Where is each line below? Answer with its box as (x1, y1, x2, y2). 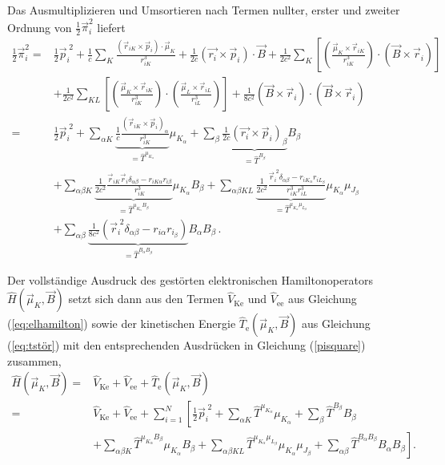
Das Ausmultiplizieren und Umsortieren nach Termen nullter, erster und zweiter (7, 2, 400, 18)
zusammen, (7, 352, 62, 369)
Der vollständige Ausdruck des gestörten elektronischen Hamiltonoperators (7, 271, 374, 288)
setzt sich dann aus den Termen (68, 290, 224, 307)
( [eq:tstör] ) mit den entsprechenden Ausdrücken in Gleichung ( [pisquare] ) (7, 337, 366, 354)
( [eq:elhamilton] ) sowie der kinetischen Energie (7, 315, 236, 332)
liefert (97, 18, 126, 35)
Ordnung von (7, 18, 72, 35)
